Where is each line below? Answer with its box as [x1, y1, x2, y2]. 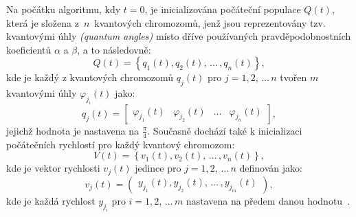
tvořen [280, 70, 307, 84]
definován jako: [239, 161, 302, 175]
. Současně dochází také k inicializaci [147, 123, 302, 137]
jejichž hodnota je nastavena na [6, 123, 139, 137]
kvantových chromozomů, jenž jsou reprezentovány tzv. [94, 15, 326, 30]
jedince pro [135, 161, 181, 175]
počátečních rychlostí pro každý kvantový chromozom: [6, 137, 235, 151]
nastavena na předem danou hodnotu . [186, 193, 351, 207]
